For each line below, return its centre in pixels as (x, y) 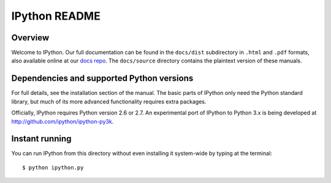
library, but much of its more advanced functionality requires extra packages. (109, 102)
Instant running (41, 139)
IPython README (56, 16)
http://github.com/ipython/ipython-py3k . (63, 121)
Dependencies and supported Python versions (102, 79)
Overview (30, 38)
